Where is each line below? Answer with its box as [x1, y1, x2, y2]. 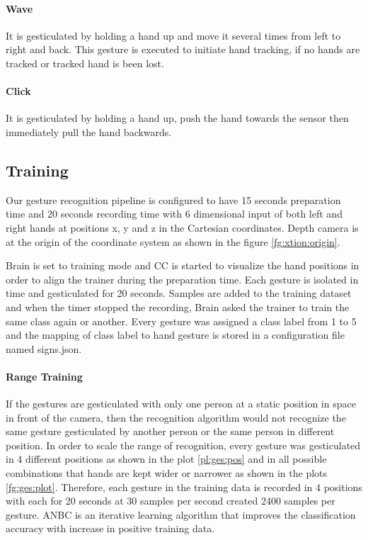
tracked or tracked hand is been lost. [6, 55, 164, 70]
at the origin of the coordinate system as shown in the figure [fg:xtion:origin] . [6, 234, 340, 249]
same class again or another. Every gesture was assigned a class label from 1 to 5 [6, 313, 357, 328]
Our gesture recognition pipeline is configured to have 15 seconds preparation [6, 192, 341, 207]
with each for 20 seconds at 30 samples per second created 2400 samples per [6, 493, 335, 508]
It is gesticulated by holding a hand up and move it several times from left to [6, 28, 341, 43]
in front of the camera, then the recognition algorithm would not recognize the [6, 410, 346, 424]
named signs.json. [6, 341, 82, 356]
